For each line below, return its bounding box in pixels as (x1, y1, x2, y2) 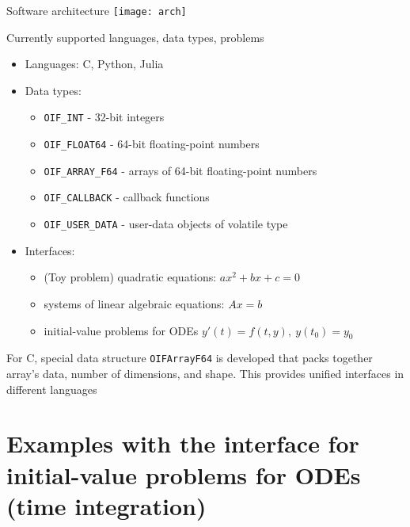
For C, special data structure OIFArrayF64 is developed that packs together (6, 349, 373, 366)
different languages (6, 380, 97, 397)
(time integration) (6, 489, 207, 521)
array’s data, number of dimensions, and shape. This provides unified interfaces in (6, 365, 404, 381)
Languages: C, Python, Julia (25, 55, 164, 72)
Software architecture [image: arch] (6, 2, 187, 18)
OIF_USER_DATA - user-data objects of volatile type (44, 216, 288, 232)
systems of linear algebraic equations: (44, 295, 225, 311)
